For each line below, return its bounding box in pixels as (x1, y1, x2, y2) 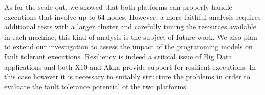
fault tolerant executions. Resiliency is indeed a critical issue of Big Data (4, 51, 232, 61)
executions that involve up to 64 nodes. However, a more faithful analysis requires (4, 11, 261, 22)
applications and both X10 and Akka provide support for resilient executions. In (4, 61, 256, 72)
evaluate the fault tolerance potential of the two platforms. (4, 81, 188, 91)
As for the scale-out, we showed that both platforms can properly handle (4, 2, 232, 12)
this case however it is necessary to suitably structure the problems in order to (4, 71, 250, 82)
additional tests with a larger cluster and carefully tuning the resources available (4, 21, 256, 32)
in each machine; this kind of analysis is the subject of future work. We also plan (4, 31, 257, 42)
